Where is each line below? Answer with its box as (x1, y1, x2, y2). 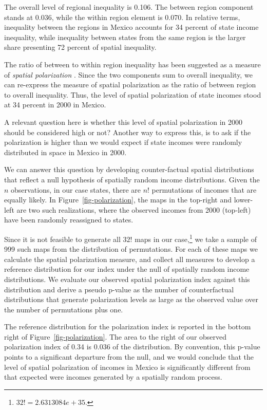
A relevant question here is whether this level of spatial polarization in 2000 (4, 116, 243, 127)
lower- (234, 194, 253, 205)
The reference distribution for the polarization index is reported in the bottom (4, 321, 251, 332)
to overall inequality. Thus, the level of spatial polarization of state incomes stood (4, 89, 261, 100)
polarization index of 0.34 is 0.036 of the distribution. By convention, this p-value (4, 341, 260, 352)
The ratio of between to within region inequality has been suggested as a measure (4, 59, 261, 69)
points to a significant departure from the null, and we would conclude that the (4, 351, 254, 362)
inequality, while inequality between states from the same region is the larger (4, 31, 246, 42)
